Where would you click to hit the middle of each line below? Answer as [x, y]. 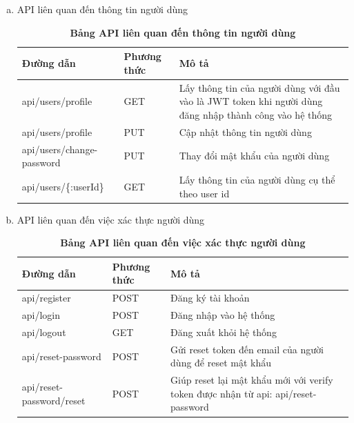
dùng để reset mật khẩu [221, 363]
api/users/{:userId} [63, 186]
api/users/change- [60, 149]
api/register [46, 298]
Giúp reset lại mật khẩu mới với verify [252, 380]
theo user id [204, 193]
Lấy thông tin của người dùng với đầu [259, 87]
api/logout [44, 332]
